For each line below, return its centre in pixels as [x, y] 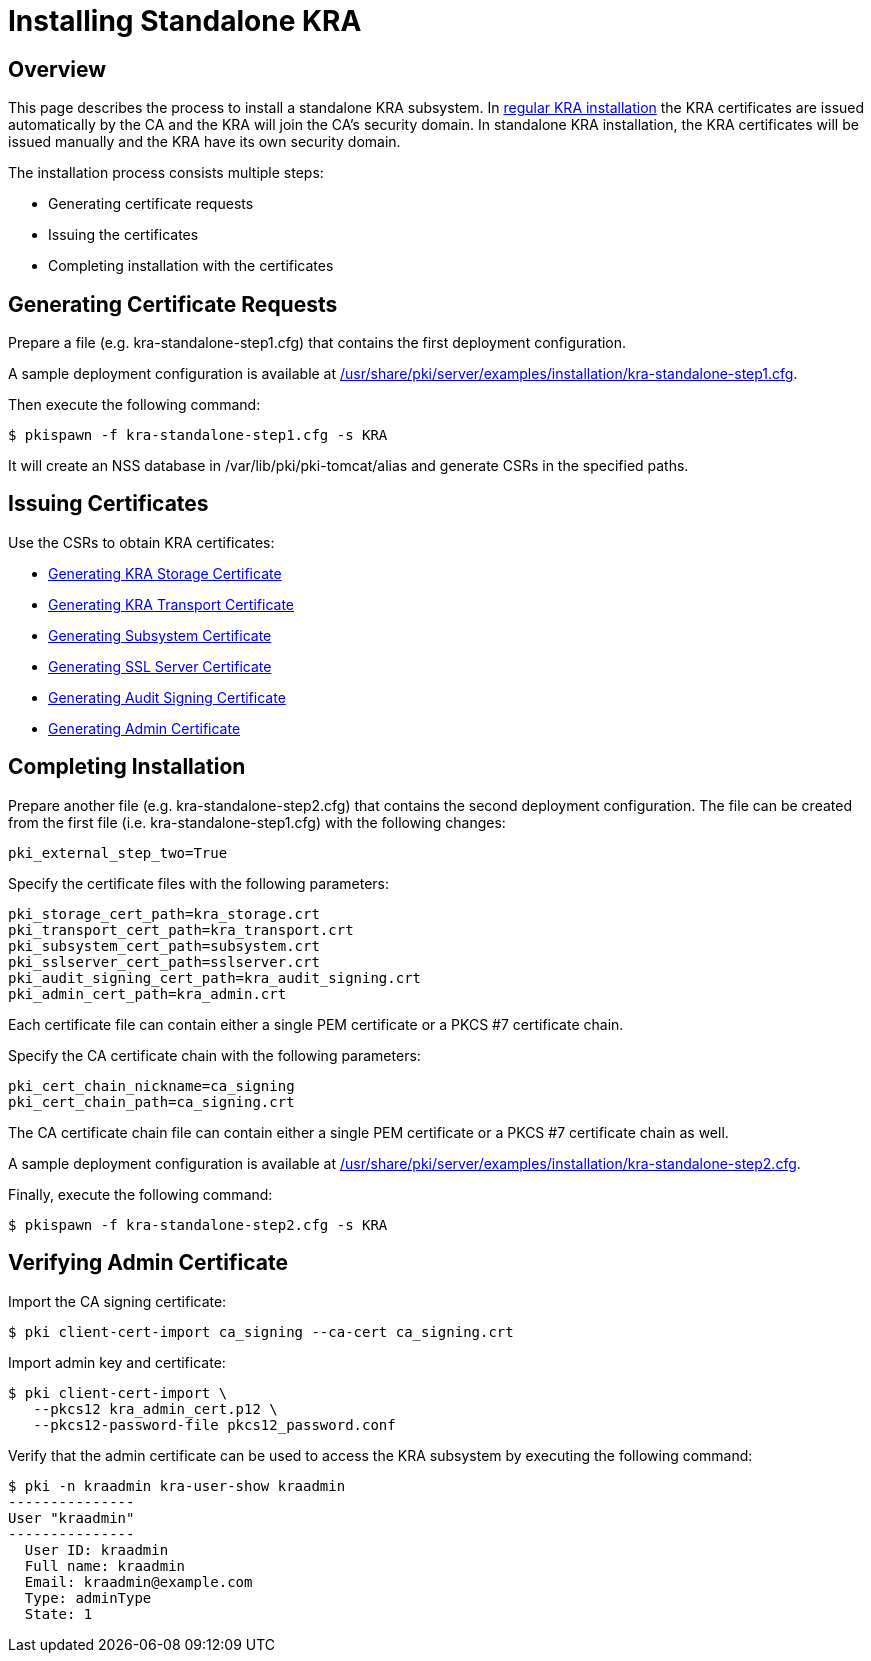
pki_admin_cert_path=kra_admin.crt [147, 993]
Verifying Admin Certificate [148, 1263]
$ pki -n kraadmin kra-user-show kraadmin [177, 1485]
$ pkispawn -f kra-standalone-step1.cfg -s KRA [198, 435]
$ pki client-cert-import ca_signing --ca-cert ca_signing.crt [261, 1331]
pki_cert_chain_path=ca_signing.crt [151, 1101]
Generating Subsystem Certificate [160, 635]
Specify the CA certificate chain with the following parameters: [214, 1055]
